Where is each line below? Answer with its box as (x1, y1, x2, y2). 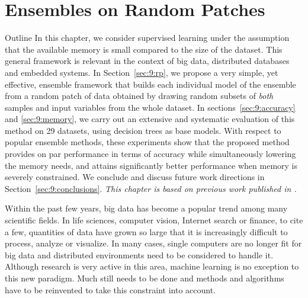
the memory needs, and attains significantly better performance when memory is (5, 159, 297, 171)
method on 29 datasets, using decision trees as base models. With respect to (5, 124, 281, 136)
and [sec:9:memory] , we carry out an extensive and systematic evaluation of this (5, 113, 295, 125)
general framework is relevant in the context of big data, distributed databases (5, 55, 290, 67)
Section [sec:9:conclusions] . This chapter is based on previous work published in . (5, 182, 297, 194)
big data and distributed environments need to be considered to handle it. (5, 248, 274, 261)
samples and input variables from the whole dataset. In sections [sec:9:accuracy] (5, 101, 296, 113)
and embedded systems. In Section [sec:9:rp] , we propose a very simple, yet (5, 66, 278, 78)
